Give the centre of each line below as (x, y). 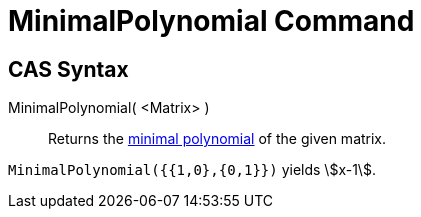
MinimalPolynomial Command (211, 21)
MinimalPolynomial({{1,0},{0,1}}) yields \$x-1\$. (192, 170)
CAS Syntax (68, 69)
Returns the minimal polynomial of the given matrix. (217, 139)
